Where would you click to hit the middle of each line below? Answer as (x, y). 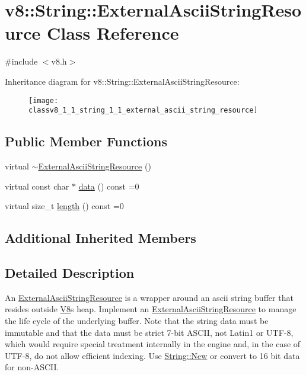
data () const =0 (109, 186)
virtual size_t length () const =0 (64, 206)
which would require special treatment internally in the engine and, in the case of (153, 344)
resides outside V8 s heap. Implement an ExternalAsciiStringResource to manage (151, 309)
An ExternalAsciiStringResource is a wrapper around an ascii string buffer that (149, 297)
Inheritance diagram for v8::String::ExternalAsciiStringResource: (122, 81)
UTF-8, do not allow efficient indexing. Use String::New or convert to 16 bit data (152, 355)
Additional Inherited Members (101, 238)
